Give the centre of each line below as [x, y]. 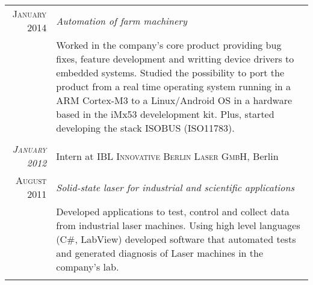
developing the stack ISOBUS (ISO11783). [145, 128]
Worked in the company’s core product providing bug [169, 45]
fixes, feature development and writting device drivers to [175, 59]
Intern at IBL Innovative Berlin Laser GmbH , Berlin [167, 156]
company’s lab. [88, 267]
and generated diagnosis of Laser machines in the [160, 253]
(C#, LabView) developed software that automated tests [176, 239]
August [31, 180]
